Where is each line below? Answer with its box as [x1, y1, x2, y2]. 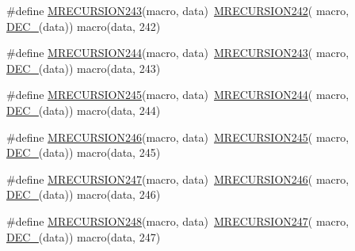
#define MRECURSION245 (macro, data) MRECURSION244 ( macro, [6, 86, 349, 103]
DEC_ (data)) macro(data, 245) [6, 144, 161, 161]
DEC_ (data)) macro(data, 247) [6, 228, 161, 245]
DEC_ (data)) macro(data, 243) [6, 59, 161, 76]
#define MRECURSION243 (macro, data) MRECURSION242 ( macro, [6, 2, 349, 18]
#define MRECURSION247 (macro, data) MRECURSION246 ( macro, [6, 170, 349, 187]
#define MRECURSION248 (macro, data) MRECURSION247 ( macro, [6, 212, 349, 229]
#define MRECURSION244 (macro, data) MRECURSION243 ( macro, [6, 44, 349, 61]
